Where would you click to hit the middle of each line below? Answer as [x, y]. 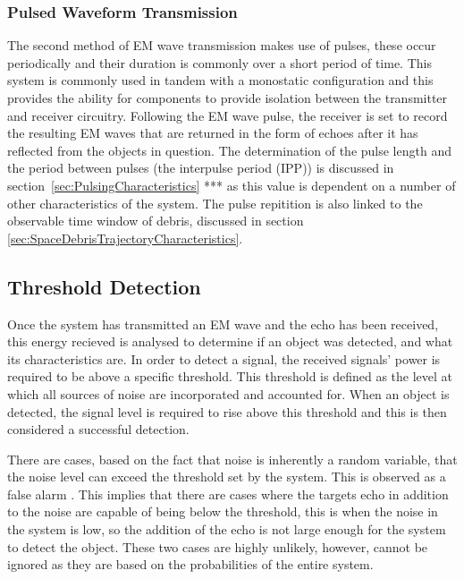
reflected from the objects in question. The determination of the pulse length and [229, 150]
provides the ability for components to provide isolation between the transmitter [228, 98]
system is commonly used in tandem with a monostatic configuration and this [220, 80]
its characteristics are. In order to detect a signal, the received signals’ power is [224, 358]
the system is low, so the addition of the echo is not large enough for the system [227, 529]
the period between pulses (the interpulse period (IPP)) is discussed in [201, 168]
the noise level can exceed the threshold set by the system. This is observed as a [227, 477]
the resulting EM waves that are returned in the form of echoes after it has [213, 133]
